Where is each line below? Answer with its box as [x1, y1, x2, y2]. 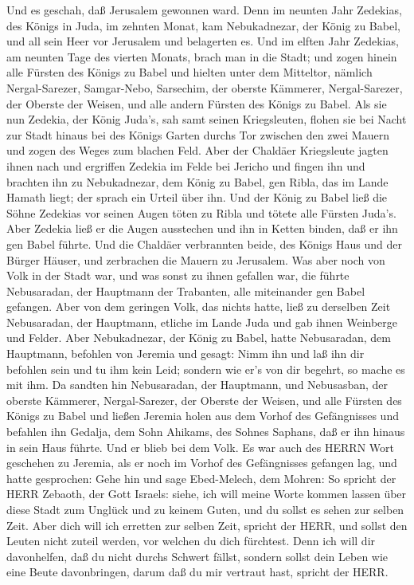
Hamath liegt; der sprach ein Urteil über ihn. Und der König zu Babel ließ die [6, 189, 388, 206]
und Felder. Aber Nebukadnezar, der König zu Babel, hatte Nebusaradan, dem [6, 329, 391, 346]
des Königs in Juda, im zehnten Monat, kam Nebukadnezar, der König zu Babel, [6, 17, 400, 33]
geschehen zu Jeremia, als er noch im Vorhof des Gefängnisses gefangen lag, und [6, 454, 397, 471]
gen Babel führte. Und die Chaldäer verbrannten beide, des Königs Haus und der [6, 235, 402, 252]
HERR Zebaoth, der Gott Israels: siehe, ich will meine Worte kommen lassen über [6, 485, 407, 502]
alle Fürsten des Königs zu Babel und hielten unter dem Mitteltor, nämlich [6, 64, 373, 80]
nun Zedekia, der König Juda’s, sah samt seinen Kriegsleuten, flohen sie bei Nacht [6, 111, 407, 128]
